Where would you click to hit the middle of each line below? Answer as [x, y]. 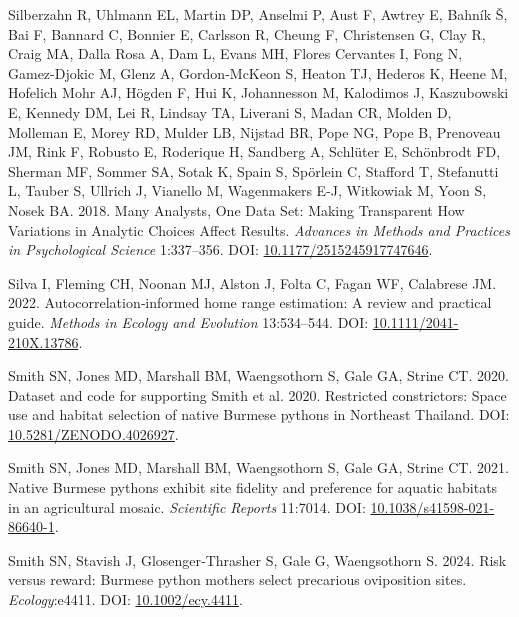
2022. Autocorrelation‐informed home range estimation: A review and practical [250, 302]
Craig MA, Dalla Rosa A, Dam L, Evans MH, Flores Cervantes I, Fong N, [235, 53]
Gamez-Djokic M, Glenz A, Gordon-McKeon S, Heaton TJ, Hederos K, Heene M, [258, 72]
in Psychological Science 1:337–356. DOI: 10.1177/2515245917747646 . [220, 249]
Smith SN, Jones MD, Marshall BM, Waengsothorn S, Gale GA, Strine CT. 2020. [258, 375]
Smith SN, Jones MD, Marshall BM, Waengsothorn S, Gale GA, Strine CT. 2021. [258, 467]
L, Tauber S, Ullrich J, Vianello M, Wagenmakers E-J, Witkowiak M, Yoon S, [247, 190]
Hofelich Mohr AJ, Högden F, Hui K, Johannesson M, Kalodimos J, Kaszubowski [258, 92]
